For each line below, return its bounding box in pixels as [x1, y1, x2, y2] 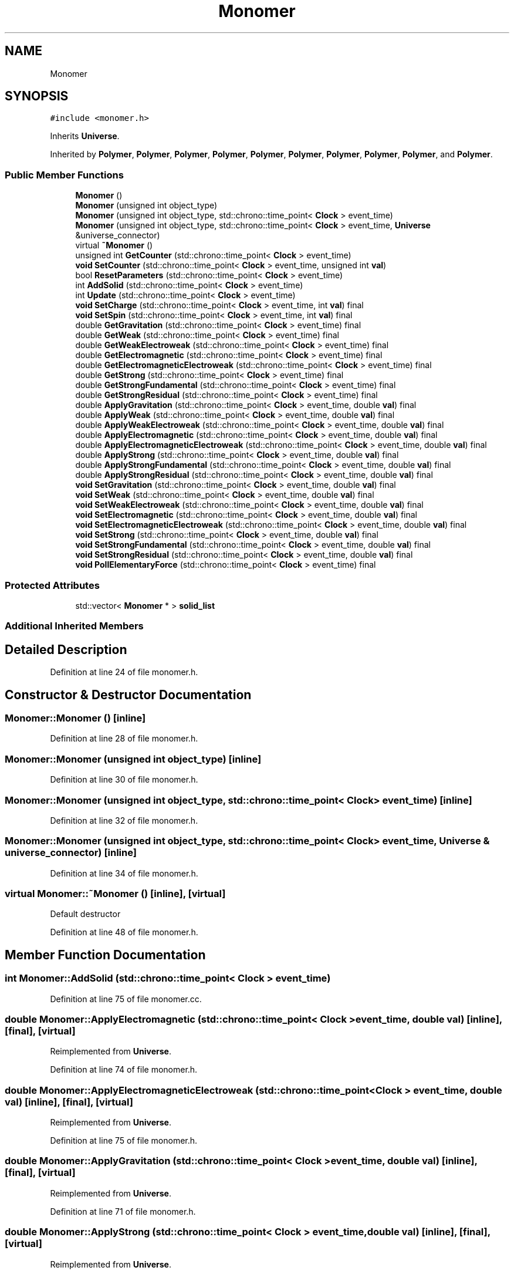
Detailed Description [5, 642, 127, 657]
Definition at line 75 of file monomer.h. [50, 1135, 198, 1146]
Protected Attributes [5, 579, 100, 591]
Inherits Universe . [50, 131, 120, 141]
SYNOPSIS [5, 89, 69, 104]
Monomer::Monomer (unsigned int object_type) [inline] [5, 753, 262, 765]
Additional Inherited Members [5, 620, 144, 632]
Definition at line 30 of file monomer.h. [50, 774, 198, 785]
